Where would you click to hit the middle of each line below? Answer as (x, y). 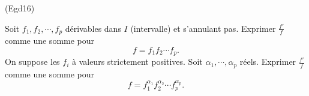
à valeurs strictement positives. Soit (137, 61)
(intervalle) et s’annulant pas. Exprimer (203, 28)
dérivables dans (93, 28)
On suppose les (32, 61)
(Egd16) (20, 8)
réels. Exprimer (268, 61)
